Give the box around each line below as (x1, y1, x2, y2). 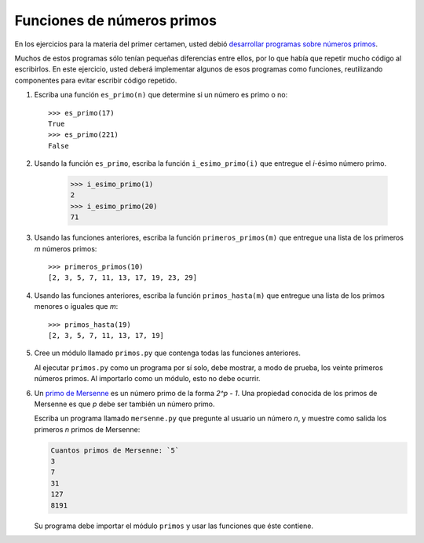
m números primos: (34, 244, 97, 253)
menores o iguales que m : (34, 302, 119, 311)
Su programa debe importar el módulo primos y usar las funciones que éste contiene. (34, 521, 314, 530)
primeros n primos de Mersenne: (34, 424, 141, 434)
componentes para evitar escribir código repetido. (14, 75, 177, 85)
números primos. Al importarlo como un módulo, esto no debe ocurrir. (34, 374, 261, 383)
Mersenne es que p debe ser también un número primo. (34, 399, 215, 409)
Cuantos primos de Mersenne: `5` (50, 446, 180, 455)
